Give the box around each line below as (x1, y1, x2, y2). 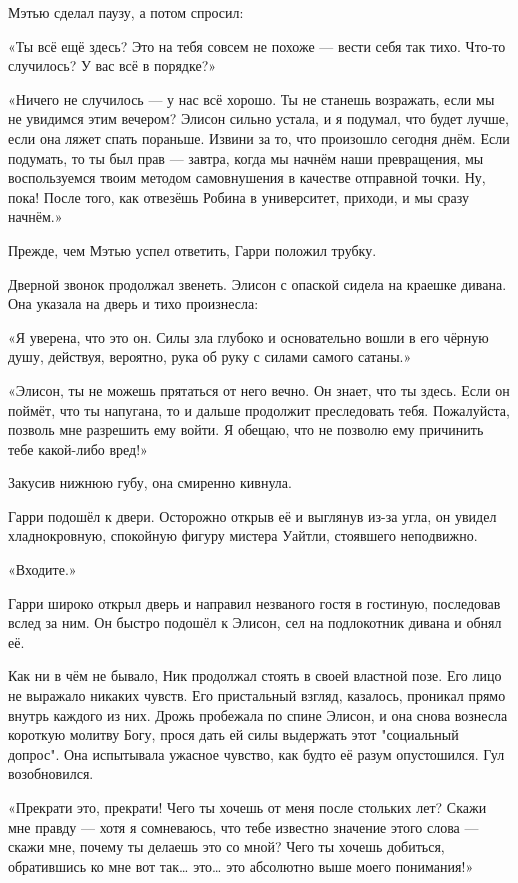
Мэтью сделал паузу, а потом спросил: (8, 2, 244, 22)
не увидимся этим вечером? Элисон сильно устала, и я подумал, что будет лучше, (8, 108, 509, 129)
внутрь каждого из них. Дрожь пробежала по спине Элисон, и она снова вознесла (8, 704, 508, 725)
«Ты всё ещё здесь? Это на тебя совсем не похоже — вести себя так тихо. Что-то (8, 35, 506, 56)
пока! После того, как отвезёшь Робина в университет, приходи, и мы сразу (8, 186, 470, 207)
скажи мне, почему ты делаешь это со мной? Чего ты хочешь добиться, (8, 836, 445, 857)
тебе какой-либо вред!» (8, 438, 148, 459)
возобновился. (8, 763, 94, 784)
